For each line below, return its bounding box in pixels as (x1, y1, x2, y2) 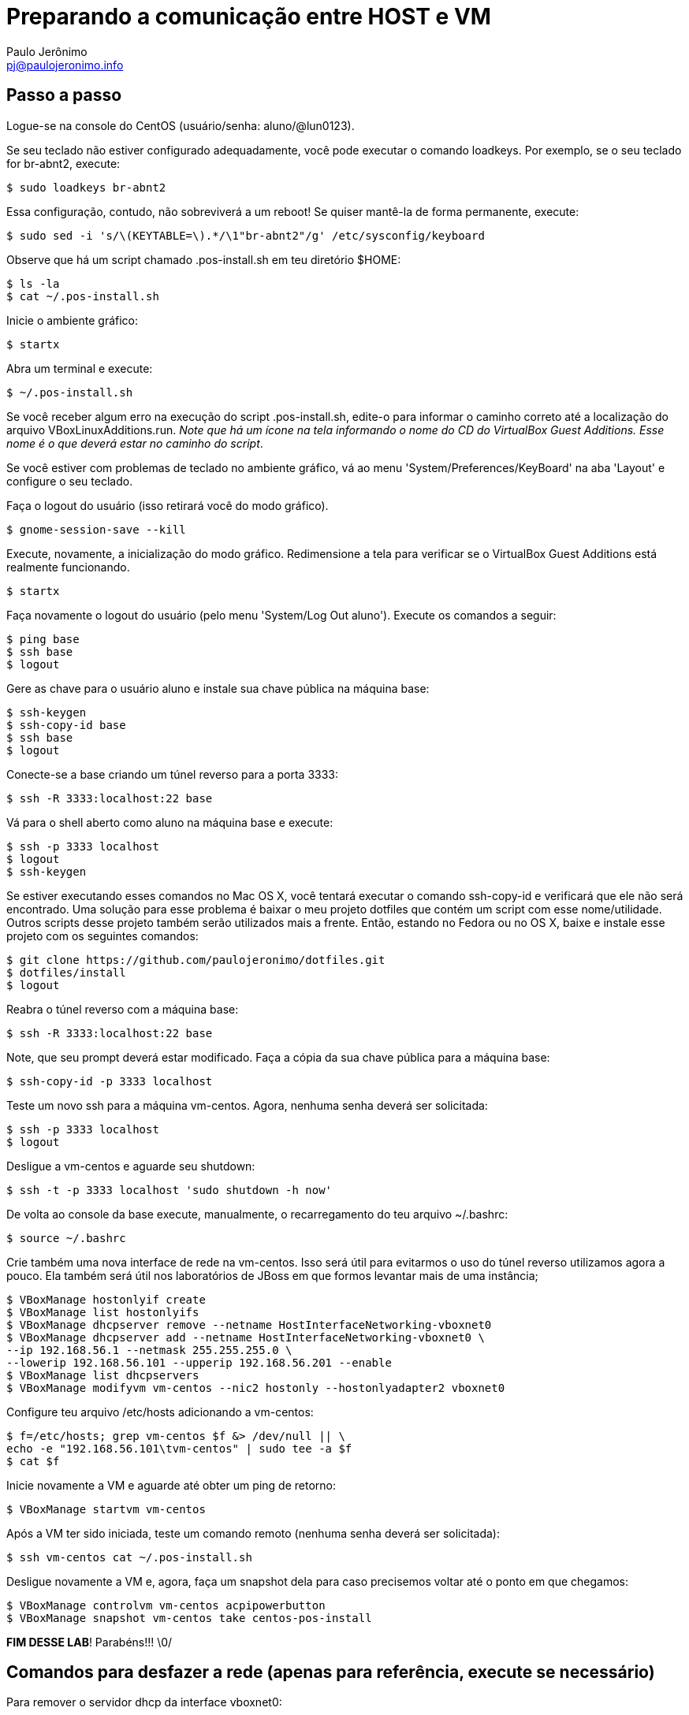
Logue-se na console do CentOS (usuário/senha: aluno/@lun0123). (6, 118, 355, 132)
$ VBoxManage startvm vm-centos (6, 1502, 206, 1516)
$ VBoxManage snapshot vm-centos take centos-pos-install (6, 1611, 372, 1624)
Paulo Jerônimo (6, 44, 88, 58)
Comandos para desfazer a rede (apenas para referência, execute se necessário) (6, 1662, 655, 1683)
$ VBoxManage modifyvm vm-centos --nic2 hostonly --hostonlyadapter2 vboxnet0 (6, 1381, 505, 1394)
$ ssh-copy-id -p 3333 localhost (6, 1074, 213, 1088)
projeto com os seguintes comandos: (6, 928, 199, 943)
